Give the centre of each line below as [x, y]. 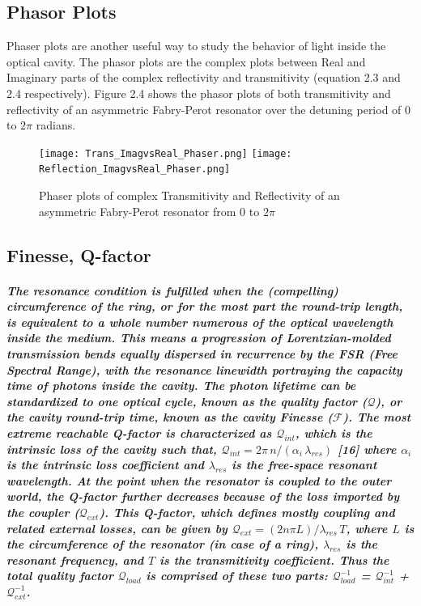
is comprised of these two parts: [237, 576]
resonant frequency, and [75, 559]
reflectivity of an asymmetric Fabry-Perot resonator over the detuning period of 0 [209, 109]
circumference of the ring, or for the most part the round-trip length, [205, 306]
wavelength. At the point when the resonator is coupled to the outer [199, 480]
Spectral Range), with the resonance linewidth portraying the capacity [204, 369]
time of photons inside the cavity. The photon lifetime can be [181, 386]
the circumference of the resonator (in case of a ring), [163, 544]
